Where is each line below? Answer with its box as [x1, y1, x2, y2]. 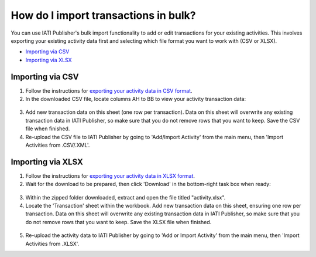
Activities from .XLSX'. [25, 240, 80, 247]
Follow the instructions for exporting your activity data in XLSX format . [25, 172, 195, 179]
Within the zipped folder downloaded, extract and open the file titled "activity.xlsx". [25, 194, 226, 201]
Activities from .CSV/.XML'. [25, 141, 90, 148]
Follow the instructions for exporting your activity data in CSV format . [25, 87, 193, 94]
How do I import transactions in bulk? [11, 9, 196, 22]
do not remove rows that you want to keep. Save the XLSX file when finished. [25, 218, 212, 225]
